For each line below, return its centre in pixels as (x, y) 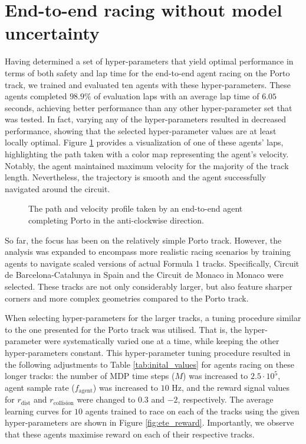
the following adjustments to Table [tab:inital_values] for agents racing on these (149, 364)
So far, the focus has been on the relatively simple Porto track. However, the (143, 240)
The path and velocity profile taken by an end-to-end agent (136, 208)
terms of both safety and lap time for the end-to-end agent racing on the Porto (147, 72)
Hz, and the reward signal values (231, 387)
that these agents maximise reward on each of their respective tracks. (130, 434)
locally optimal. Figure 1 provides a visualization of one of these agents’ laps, (144, 142)
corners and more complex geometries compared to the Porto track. (127, 298)
